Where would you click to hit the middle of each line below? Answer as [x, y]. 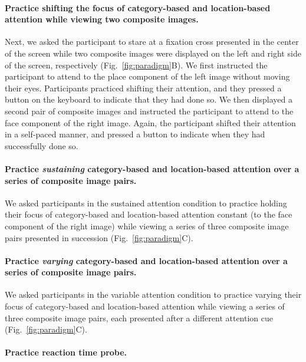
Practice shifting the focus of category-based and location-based [138, 7]
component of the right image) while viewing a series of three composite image [147, 226]
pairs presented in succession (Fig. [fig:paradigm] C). [99, 237]
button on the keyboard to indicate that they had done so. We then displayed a [149, 99]
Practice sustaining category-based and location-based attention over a [152, 168]
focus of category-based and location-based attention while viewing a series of [145, 306]
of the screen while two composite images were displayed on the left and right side [153, 53]
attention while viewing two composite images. [102, 19]
